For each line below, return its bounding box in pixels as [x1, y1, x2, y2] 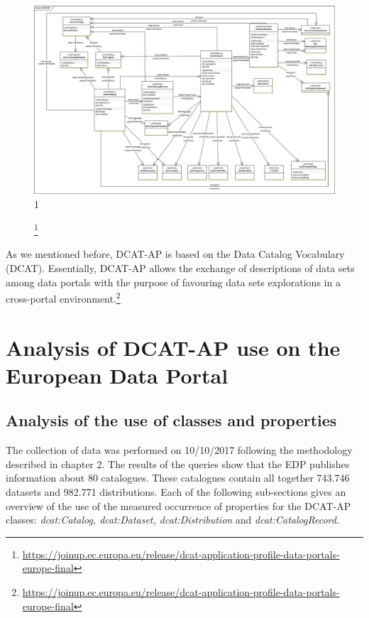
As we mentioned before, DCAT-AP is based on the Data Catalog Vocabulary [6, 246, 345, 261]
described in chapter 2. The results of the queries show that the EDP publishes [6, 456, 350, 471]
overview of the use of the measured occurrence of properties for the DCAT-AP [6, 498, 351, 513]
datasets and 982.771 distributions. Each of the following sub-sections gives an [6, 484, 346, 499]
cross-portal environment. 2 [6, 289, 121, 305]
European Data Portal [6, 360, 228, 389]
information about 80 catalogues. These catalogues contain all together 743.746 [6, 470, 350, 485]
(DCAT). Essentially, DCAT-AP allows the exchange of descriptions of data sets [6, 261, 355, 276]
